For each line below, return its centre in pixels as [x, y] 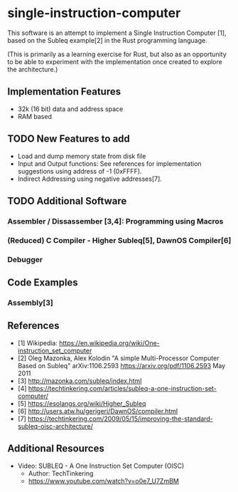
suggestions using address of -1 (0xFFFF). [80, 171]
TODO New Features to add [69, 139]
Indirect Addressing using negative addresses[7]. [90, 179]
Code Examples [43, 283]
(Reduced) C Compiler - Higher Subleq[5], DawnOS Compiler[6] [119, 240]
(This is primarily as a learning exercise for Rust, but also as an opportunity [117, 54]
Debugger [25, 259]
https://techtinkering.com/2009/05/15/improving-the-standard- [120, 419]
